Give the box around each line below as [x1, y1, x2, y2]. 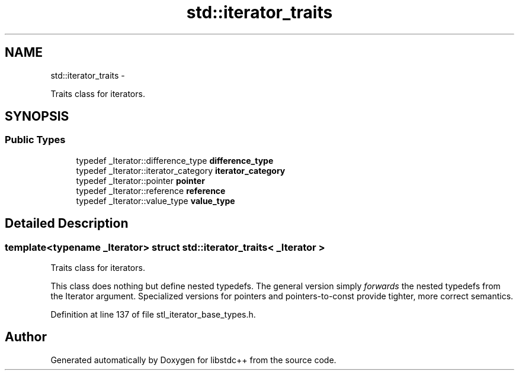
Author [5, 329, 47, 345]
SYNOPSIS [5, 109, 69, 124]
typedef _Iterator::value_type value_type [76, 195, 235, 206]
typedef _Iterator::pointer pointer [76, 175, 205, 186]
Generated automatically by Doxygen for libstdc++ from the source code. [50, 354, 337, 365]
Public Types [5, 134, 66, 146]
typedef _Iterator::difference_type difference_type [76, 155, 274, 166]
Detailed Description [5, 216, 129, 231]
